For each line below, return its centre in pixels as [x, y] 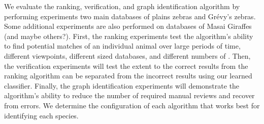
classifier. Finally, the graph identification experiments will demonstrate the [122, 85]
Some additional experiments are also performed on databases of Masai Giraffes [128, 26]
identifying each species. [41, 115]
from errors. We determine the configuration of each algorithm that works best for [132, 105]
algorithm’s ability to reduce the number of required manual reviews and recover [129, 95]
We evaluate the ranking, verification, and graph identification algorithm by [122, 6]
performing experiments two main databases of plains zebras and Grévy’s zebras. [130, 16]
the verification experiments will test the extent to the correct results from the [126, 66]
